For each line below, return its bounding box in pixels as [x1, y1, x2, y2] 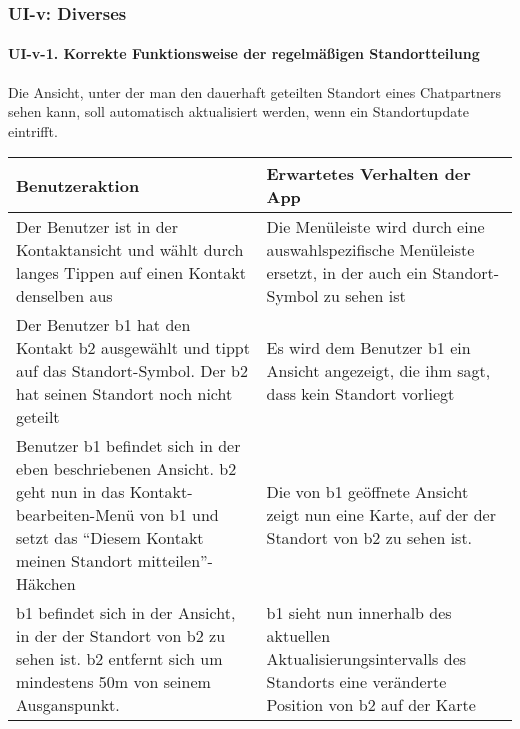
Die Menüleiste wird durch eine [266, 215, 485, 239]
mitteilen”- [137, 549, 213, 573]
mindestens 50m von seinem [16, 670, 211, 694]
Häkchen [16, 572, 76, 596]
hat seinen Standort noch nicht [16, 382, 233, 406]
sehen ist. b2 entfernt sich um [16, 647, 223, 671]
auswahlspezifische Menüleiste [266, 238, 475, 262]
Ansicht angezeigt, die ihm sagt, [266, 359, 491, 383]
